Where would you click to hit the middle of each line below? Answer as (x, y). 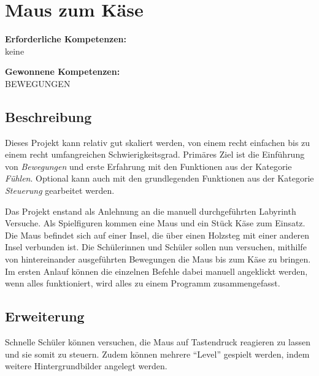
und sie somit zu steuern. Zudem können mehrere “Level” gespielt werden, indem (157, 354)
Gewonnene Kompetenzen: (63, 71)
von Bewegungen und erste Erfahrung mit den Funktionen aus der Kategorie (148, 166)
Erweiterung (45, 316)
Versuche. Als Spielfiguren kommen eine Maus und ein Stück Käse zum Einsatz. (155, 223)
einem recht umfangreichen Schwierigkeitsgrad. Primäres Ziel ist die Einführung (155, 154)
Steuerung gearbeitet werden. (60, 190)
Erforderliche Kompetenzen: (66, 39)
